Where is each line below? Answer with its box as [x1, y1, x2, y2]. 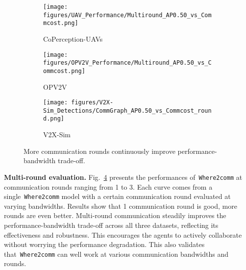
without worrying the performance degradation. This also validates [4, 239, 205, 249]
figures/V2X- [71, 99, 114, 106]
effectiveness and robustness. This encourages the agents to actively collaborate [4, 229, 242, 240]
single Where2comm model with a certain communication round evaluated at [4, 191, 231, 201]
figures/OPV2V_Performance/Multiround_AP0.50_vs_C [43, 59, 212, 67]
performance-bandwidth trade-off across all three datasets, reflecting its [4, 220, 219, 230]
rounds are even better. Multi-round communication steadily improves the [4, 210, 226, 221]
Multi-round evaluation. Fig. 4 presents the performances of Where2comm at [4, 172, 243, 182]
